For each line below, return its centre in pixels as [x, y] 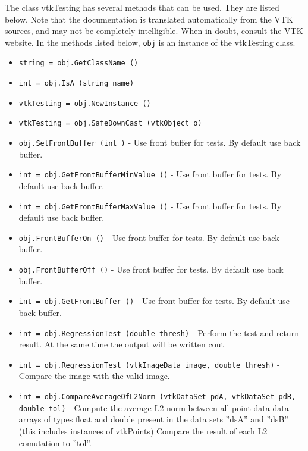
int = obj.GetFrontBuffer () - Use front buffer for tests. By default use [154, 301]
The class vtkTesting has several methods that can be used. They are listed [142, 7]
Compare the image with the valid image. [94, 376]
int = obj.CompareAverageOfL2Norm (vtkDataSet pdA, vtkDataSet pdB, [157, 397]
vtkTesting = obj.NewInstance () [85, 103]
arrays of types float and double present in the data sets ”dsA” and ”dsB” [153, 419]
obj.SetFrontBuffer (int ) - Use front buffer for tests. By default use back [160, 142]
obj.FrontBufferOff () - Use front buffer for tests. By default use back [151, 269]
